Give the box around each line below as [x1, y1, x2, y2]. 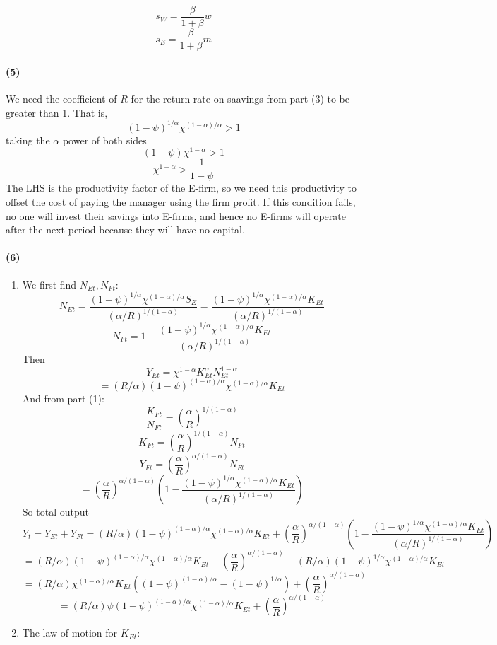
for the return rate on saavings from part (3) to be [131, 91, 350, 105]
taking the [6, 132, 50, 147]
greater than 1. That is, [6, 105, 108, 120]
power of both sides [62, 132, 147, 147]
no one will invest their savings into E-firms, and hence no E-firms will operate [6, 208, 346, 223]
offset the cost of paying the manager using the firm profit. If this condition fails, [6, 194, 356, 209]
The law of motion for [22, 625, 118, 640]
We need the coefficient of [6, 91, 117, 105]
